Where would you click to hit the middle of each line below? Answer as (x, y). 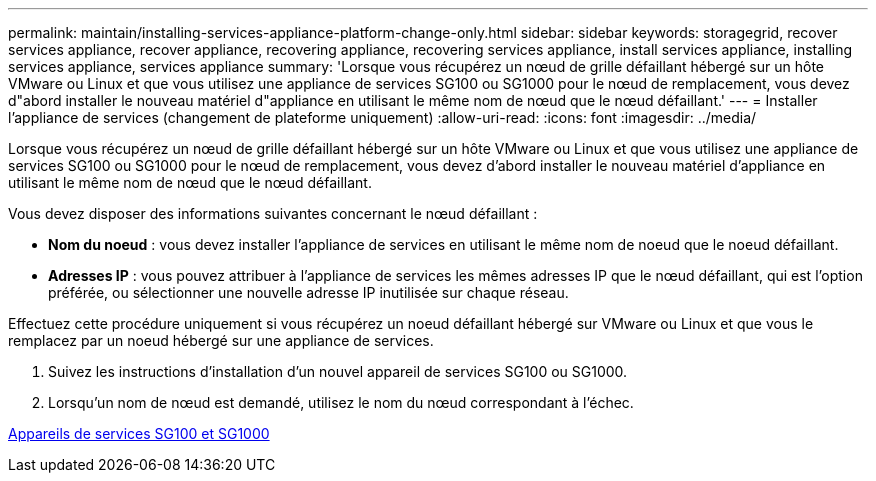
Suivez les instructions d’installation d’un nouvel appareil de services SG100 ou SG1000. (338, 371)
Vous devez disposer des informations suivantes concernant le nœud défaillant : (273, 213)
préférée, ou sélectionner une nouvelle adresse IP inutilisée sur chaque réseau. (308, 292)
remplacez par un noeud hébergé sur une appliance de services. (221, 340)
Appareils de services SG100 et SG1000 (139, 433)
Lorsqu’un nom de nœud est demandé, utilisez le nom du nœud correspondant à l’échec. (341, 402)
